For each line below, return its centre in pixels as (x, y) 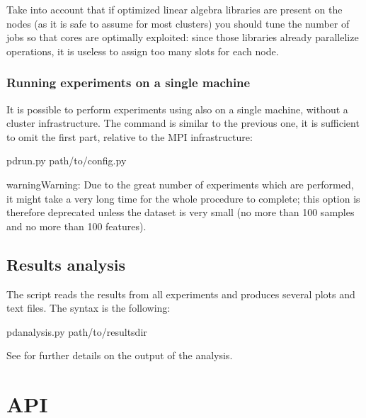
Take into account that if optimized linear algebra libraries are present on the (175, 9)
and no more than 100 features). (76, 226)
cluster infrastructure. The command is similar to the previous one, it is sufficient (183, 123)
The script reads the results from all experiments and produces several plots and (181, 294)
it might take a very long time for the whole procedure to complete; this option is (183, 198)
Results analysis (66, 264)
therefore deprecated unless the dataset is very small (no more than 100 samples (181, 212)
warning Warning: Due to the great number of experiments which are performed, (180, 184)
